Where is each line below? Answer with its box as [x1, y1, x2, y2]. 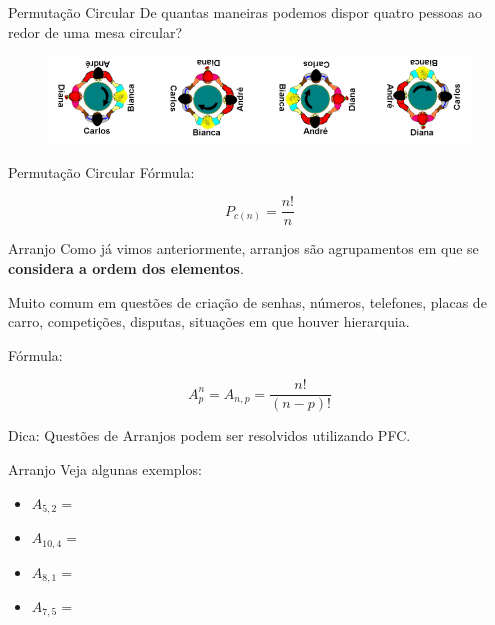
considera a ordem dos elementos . [8, 258, 244, 279]
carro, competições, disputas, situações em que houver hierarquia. [8, 311, 410, 332]
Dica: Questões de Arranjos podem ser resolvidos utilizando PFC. [8, 425, 411, 446]
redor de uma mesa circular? [8, 21, 183, 42]
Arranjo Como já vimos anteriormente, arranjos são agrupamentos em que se [8, 238, 479, 259]
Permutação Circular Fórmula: [8, 161, 195, 182]
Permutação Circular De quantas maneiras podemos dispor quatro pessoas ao [8, 2, 483, 22]
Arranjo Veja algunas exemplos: [8, 459, 202, 480]
